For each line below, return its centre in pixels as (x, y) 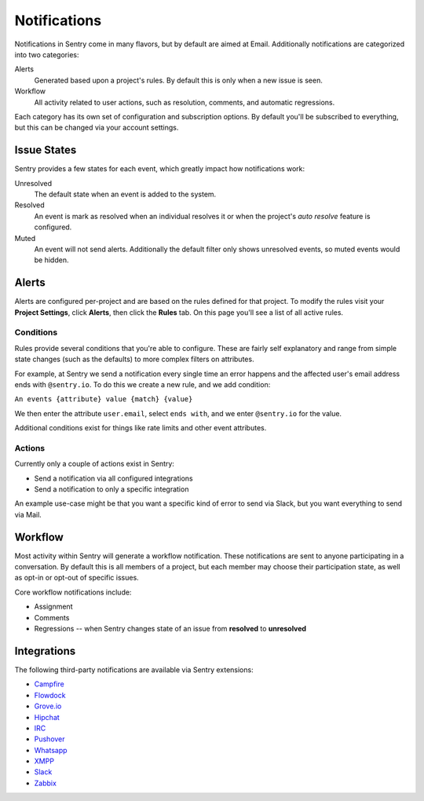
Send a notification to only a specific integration (111, 489)
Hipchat (47, 717)
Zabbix (45, 783)
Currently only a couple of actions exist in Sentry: (94, 464)
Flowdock (50, 695)
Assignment (53, 607)
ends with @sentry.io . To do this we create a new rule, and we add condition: (143, 384)
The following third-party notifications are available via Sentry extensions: (134, 669)
